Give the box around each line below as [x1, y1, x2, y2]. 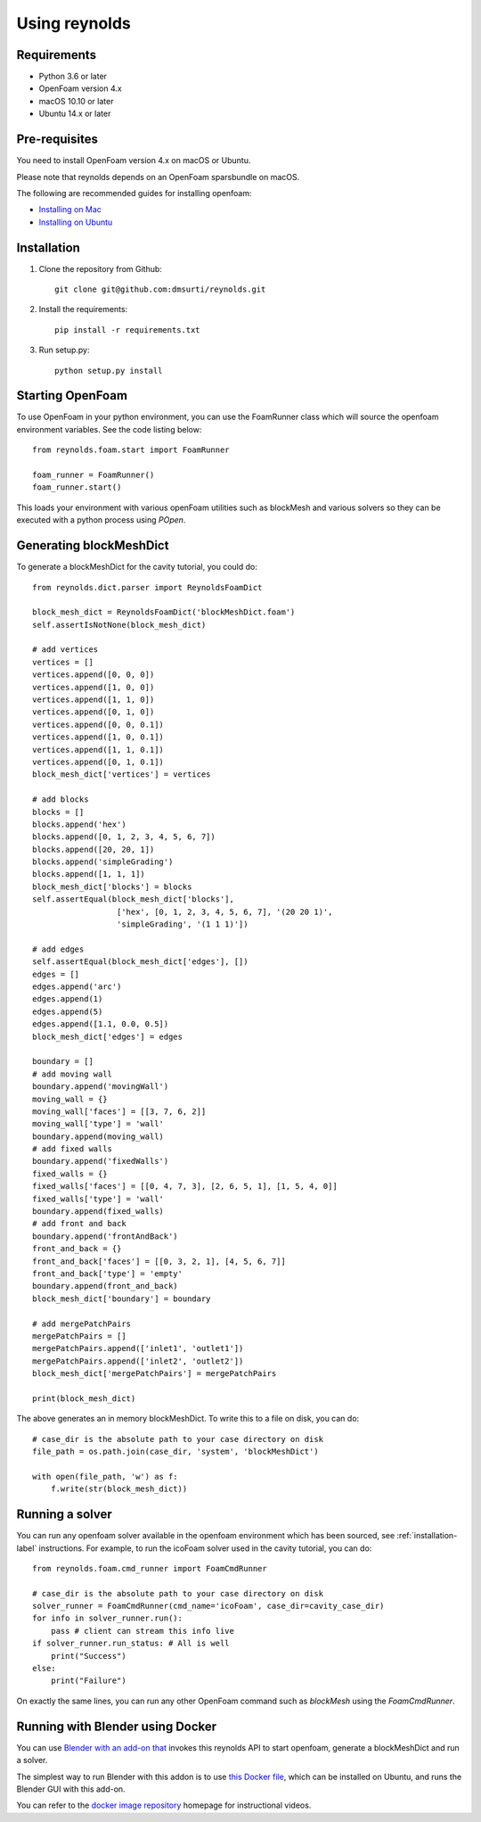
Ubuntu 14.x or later [38, 108, 111, 120]
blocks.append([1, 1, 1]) [32, 870, 146, 879]
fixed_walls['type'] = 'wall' [32, 1193, 165, 1204]
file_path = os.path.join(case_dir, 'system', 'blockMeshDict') [32, 1447, 320, 1457]
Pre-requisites [16, 132, 98, 147]
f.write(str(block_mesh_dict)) [50, 1484, 188, 1494]
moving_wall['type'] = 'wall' [32, 1119, 165, 1129]
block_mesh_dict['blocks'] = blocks [32, 881, 192, 892]
